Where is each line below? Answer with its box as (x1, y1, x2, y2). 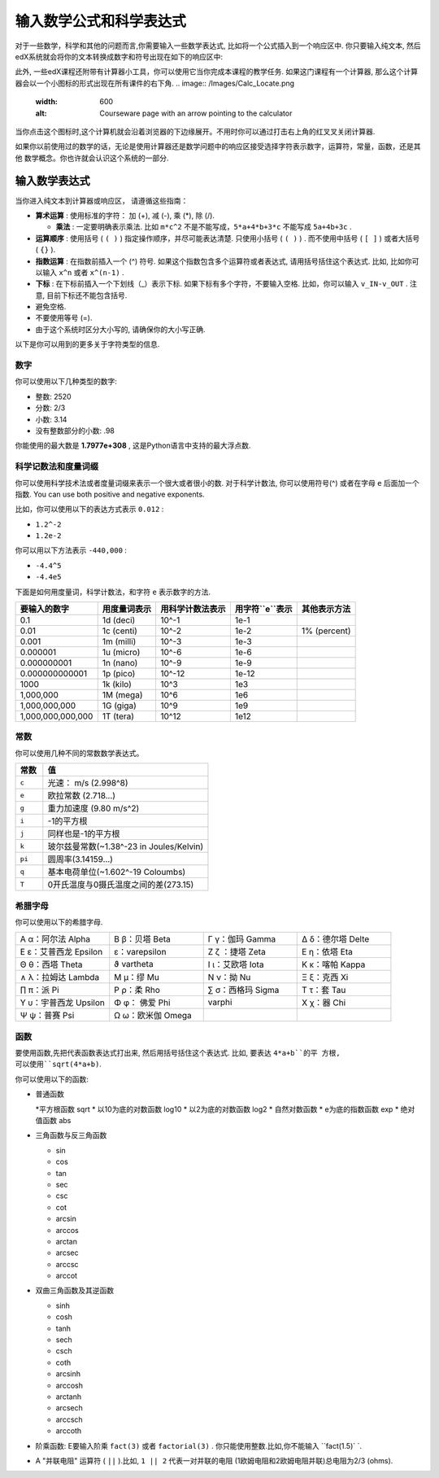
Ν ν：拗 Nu (207, 972, 251, 983)
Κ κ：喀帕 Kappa (301, 959, 366, 970)
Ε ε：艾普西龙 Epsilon (20, 947, 103, 958)
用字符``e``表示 (234, 603, 293, 614)
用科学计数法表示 (159, 603, 226, 614)
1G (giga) (102, 700, 137, 711)
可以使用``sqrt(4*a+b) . (15, 1059, 102, 1069)
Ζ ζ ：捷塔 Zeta (207, 947, 266, 958)
